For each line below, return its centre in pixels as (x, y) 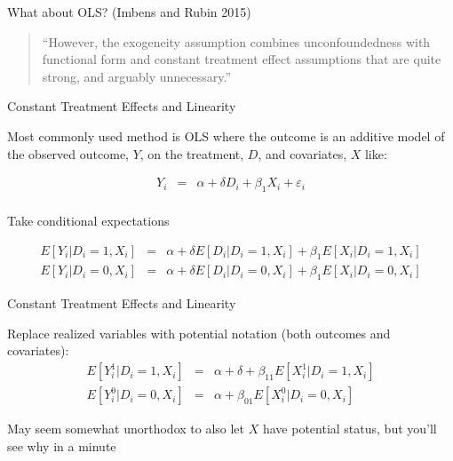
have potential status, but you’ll (350, 429)
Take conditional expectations (88, 221)
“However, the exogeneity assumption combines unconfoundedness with (236, 41)
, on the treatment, (192, 153)
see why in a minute (62, 445)
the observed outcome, (68, 153)
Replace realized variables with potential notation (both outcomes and (199, 333)
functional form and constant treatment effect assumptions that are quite (242, 59)
